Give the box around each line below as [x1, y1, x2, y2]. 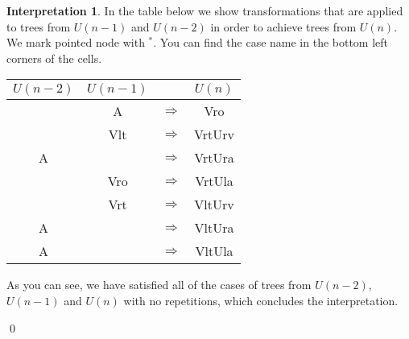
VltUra [194, 218, 234, 238]
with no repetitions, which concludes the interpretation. [123, 291, 399, 308]
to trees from [6, 18, 71, 35]
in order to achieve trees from [210, 18, 357, 35]
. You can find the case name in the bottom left [153, 34, 389, 51]
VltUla [195, 242, 233, 261]
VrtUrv [194, 125, 234, 144]
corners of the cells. [6, 49, 102, 66]
